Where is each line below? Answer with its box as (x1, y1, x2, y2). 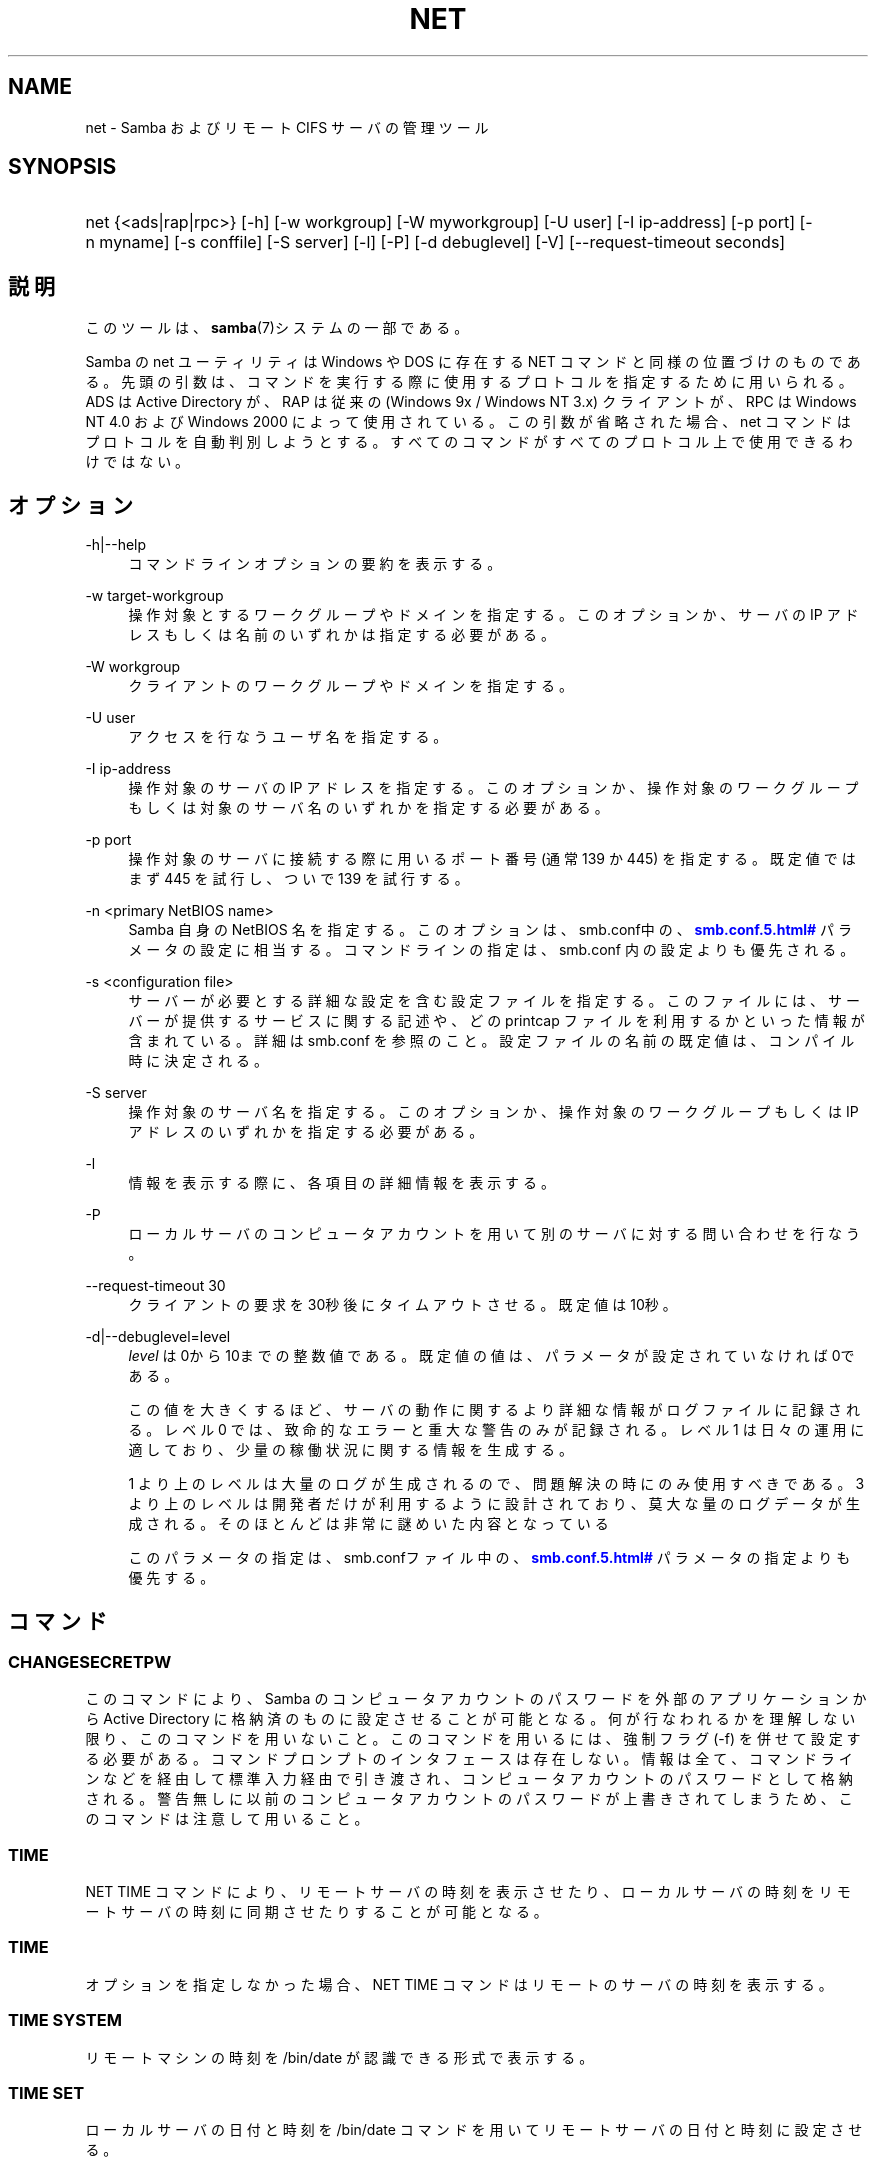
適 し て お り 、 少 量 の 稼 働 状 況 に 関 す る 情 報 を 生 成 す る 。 (128, 1441, 573, 1459)
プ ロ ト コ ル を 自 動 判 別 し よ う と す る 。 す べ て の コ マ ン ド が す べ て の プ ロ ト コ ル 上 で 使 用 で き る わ (85, 433, 853, 451)
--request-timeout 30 (85, 1277, 226, 1295)
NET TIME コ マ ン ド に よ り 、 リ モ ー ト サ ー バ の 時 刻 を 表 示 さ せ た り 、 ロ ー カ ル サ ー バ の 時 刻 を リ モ (85, 1883, 851, 1901)
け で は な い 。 (85, 453, 190, 471)
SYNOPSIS (8, 154, 117, 180)
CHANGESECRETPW (8, 1651, 172, 1672)
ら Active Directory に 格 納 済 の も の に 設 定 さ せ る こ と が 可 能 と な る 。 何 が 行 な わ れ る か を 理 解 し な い (85, 1710, 856, 1728)
